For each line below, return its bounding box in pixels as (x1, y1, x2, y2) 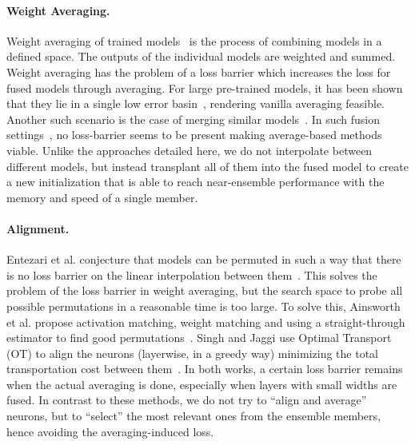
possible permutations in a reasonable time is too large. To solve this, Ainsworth (6, 297, 401, 314)
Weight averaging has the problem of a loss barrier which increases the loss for (6, 63, 391, 80)
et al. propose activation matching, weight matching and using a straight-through (6, 313, 405, 330)
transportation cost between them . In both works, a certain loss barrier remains (6, 360, 403, 377)
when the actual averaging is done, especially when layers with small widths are (6, 375, 397, 392)
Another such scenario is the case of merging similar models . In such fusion (6, 110, 381, 127)
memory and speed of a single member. (6, 189, 198, 205)
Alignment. (6, 220, 70, 236)
